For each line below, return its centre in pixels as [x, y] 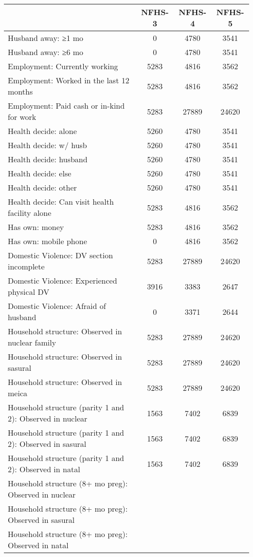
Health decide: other [42, 187]
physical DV [29, 292]
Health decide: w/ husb [47, 145]
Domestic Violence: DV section [61, 255]
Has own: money [36, 227]
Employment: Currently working [63, 66]
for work [22, 117]
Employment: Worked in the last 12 [69, 80]
